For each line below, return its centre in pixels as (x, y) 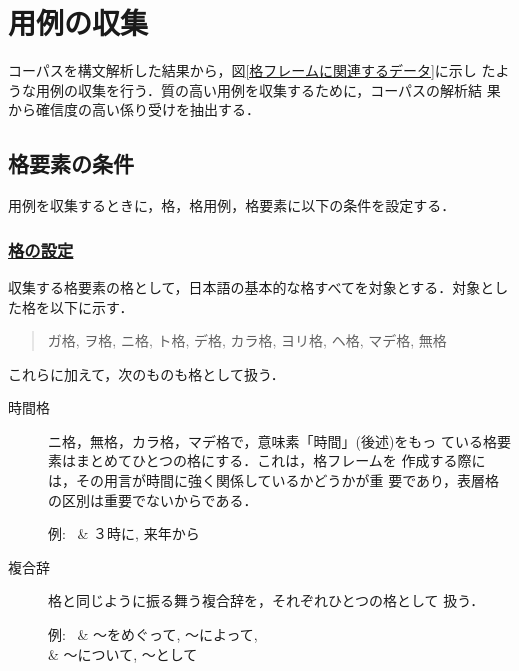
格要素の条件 (71, 163)
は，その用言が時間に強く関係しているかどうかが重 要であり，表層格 (274, 480)
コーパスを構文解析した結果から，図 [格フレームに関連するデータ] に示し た (252, 70)
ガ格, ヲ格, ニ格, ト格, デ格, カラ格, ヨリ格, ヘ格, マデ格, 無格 (247, 340)
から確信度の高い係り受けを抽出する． (134, 109)
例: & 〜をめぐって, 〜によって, (153, 634)
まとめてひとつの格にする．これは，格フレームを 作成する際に (280, 460)
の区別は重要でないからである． (153, 499)
